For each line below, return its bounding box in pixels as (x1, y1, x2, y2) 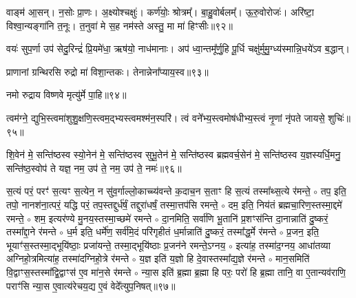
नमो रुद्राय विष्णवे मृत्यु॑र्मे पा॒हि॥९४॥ (6, 87, 127, 102)
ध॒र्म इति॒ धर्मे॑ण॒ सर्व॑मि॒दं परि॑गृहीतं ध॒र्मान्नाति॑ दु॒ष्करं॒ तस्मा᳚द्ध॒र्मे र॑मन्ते (66, 224, 277, 239)
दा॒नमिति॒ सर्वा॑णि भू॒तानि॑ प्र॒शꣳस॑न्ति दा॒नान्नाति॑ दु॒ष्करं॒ (162, 211, 328, 225)
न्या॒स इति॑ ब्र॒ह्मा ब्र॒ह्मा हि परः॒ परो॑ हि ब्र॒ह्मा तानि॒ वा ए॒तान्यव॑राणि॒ (141, 264, 346, 279)
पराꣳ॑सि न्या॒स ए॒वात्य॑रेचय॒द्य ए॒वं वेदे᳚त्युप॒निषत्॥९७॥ (6, 278, 176, 292)
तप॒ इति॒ (320, 184, 346, 198)
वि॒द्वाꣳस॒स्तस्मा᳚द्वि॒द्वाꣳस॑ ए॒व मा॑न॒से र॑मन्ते (6, 264, 132, 279)
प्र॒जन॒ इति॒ (286, 224, 320, 239)
